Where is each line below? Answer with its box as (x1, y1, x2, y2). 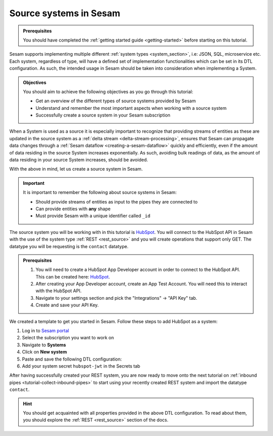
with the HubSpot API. (35, 288, 82, 294)
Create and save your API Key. (35, 302, 99, 308)
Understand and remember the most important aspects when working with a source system (35, 105, 227, 111)
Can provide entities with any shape (35, 206, 111, 212)
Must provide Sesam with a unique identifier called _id (35, 213, 151, 219)
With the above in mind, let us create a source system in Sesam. (9, 166, 143, 172)
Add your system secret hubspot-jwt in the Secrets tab (22, 363, 141, 369)
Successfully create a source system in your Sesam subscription (35, 112, 170, 118)
